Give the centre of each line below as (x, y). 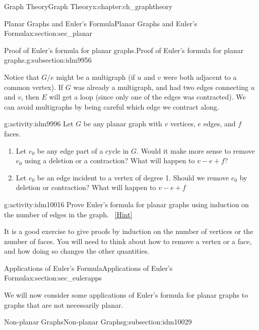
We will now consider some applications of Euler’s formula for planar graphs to (126, 295)
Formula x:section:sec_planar (48, 33)
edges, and (219, 124)
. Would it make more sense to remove (196, 150)
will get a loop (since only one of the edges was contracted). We (147, 97)
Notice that (22, 77)
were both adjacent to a (200, 77)
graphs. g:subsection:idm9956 (48, 60)
